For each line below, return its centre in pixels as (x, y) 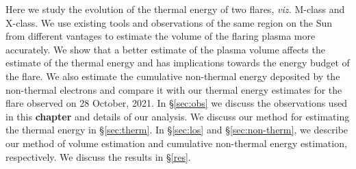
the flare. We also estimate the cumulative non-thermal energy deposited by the (173, 76)
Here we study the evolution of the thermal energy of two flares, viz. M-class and (175, 9)
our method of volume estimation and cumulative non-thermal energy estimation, (176, 143)
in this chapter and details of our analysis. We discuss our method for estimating (178, 116)
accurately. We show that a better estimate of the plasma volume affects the (165, 49)
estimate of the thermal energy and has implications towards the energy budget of (178, 63)
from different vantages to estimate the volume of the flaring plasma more (161, 36)
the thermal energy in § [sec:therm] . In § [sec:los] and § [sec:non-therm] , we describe (177, 130)
